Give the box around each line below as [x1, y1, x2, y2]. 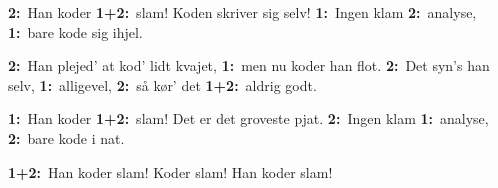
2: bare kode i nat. [8, 127, 125, 148]
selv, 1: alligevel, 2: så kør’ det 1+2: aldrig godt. [8, 74, 317, 95]
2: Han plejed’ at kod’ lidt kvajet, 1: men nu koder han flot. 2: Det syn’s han [8, 55, 490, 76]
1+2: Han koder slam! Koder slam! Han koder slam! [8, 161, 333, 182]
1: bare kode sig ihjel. [8, 21, 143, 42]
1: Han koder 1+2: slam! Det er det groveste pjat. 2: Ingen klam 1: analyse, [8, 108, 489, 129]
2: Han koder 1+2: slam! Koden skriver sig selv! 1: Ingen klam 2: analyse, [8, 2, 477, 22]
